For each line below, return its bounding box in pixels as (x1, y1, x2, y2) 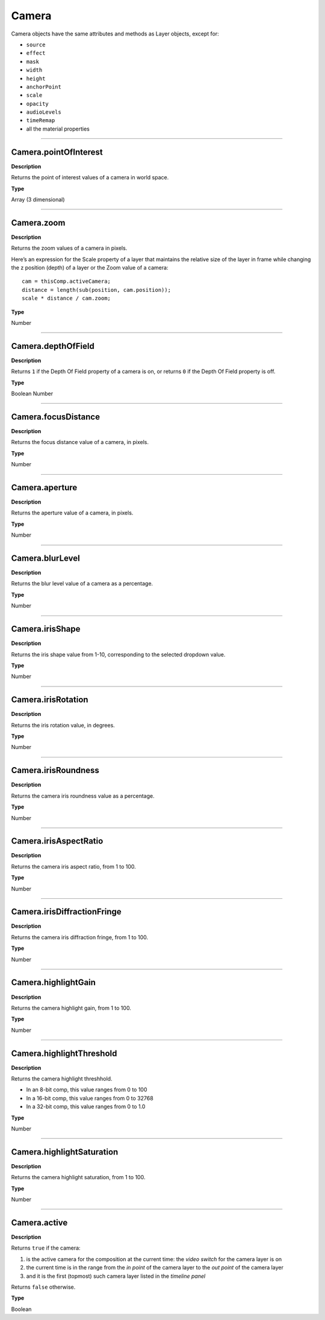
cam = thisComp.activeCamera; (22, 278, 111, 285)
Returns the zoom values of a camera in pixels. (11, 244, 128, 252)
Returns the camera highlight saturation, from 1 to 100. (11, 1174, 146, 1181)
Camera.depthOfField (11, 341, 94, 351)
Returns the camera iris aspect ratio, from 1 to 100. (11, 863, 137, 870)
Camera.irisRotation (11, 695, 88, 705)
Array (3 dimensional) (11, 196, 66, 203)
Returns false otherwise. (11, 1283, 76, 1291)
